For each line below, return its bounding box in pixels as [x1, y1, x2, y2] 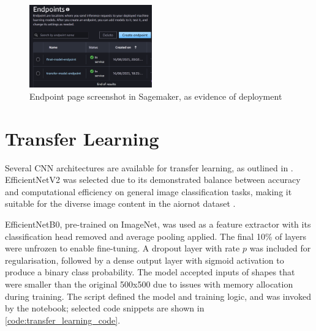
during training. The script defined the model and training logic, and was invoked [5, 289, 312, 302]
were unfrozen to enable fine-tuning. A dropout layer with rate [5, 242, 240, 255]
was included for [249, 242, 311, 255]
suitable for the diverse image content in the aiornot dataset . [5, 197, 236, 210]
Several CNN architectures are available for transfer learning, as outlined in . [5, 161, 293, 174]
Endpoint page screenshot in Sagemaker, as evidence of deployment [29, 89, 282, 102]
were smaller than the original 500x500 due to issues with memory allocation [5, 278, 293, 290]
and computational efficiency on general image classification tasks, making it [5, 185, 292, 198]
